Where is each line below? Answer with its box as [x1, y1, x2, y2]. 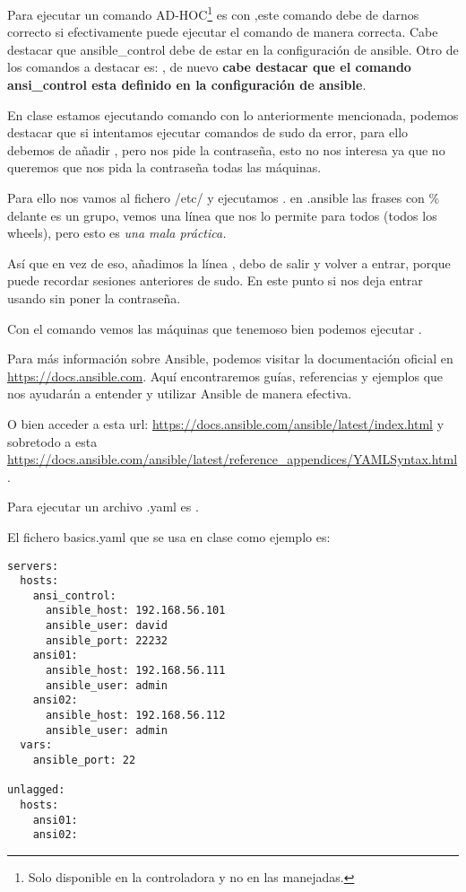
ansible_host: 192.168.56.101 [45, 604, 226, 617]
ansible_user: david [45, 619, 168, 633]
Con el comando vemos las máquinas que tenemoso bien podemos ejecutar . [7, 319, 422, 337]
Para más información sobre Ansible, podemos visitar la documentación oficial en [7, 349, 453, 368]
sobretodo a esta [7, 432, 98, 450]
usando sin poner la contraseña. [7, 288, 181, 307]
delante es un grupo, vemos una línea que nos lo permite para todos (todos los [7, 206, 437, 224]
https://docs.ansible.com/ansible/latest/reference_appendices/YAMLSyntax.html [7, 450, 458, 468]
